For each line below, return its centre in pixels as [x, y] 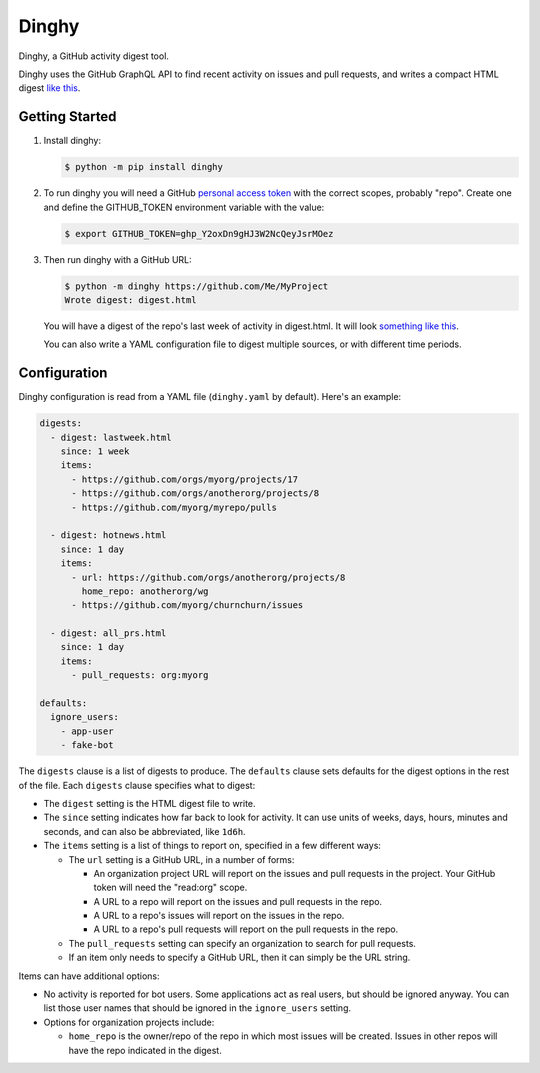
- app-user [87, 731]
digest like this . [49, 88]
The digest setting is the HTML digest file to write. [149, 803]
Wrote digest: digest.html [130, 299]
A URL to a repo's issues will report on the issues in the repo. [219, 916]
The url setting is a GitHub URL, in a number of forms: [181, 859]
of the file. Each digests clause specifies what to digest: [137, 785]
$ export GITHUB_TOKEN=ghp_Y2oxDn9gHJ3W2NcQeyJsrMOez [199, 233]
